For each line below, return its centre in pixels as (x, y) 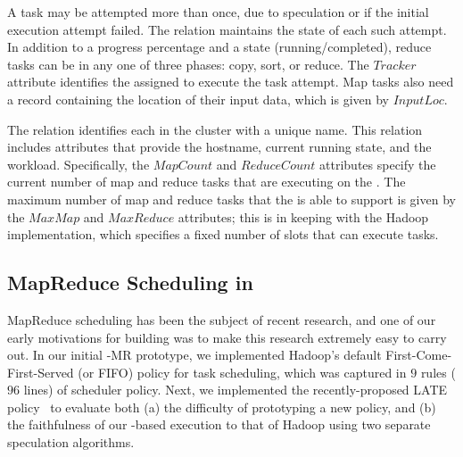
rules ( (438, 372)
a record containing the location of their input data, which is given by (198, 99)
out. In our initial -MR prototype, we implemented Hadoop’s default (194, 355)
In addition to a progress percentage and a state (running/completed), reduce (219, 47)
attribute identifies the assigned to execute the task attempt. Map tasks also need (231, 82)
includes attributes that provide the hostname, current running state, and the (219, 147)
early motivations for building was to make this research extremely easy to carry (227, 337)
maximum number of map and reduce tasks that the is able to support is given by (231, 199)
